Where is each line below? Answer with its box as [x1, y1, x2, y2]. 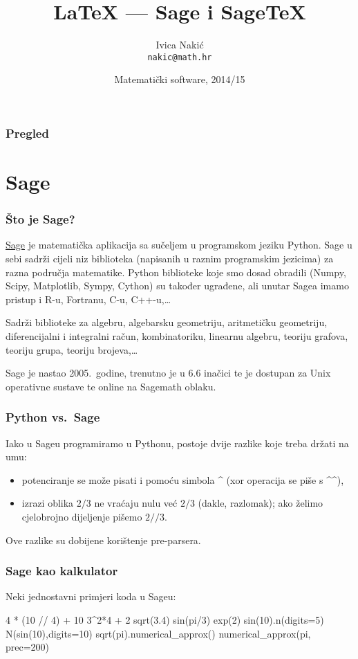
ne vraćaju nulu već [94, 496, 178, 510]
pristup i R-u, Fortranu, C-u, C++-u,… [6, 291, 171, 306]
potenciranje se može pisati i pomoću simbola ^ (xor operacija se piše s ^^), [21, 472, 344, 487]
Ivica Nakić [156, 37, 204, 52]
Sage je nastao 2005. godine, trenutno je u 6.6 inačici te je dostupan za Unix [6, 365, 331, 380]
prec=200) [6, 640, 50, 654]
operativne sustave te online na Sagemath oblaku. [6, 379, 216, 393]
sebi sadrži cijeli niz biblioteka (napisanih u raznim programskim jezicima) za [6, 251, 334, 266]
